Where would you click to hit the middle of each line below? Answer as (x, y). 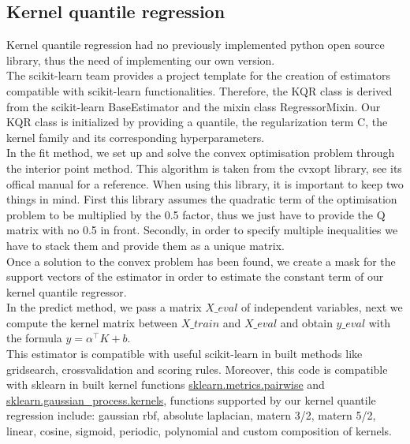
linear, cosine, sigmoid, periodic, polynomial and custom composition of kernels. (199, 431)
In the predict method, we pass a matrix (104, 307)
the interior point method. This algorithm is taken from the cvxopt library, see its (204, 168)
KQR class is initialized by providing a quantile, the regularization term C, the (197, 122)
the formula (34, 338)
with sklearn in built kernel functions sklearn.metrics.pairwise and (166, 384)
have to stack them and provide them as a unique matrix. (145, 245)
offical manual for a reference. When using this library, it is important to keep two (205, 183)
